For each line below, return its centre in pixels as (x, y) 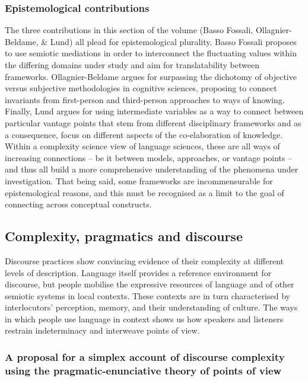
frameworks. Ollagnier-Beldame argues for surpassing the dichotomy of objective (151, 76)
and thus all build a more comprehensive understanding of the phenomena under (152, 169)
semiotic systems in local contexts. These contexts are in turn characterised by (147, 295)
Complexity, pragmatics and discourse (124, 236)
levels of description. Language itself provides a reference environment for (138, 272)
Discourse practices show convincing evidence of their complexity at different (145, 260)
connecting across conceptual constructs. (78, 204)
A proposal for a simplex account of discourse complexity (145, 357)
